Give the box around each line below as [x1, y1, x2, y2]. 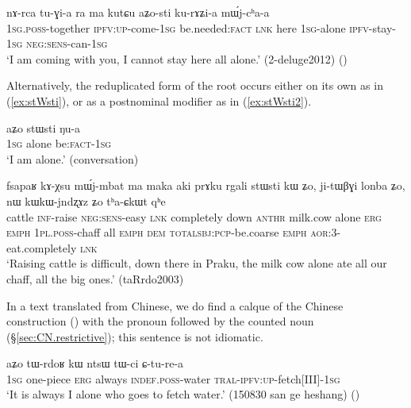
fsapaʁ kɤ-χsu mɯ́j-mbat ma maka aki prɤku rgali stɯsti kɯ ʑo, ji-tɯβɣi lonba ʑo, [6, 177, 405, 194]
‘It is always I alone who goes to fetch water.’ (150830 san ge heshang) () [6, 386, 360, 402]
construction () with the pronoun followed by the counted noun [6, 313, 314, 329]
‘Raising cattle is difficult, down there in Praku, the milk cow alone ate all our [6, 255, 387, 271]
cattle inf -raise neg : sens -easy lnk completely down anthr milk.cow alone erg [6, 208, 382, 225]
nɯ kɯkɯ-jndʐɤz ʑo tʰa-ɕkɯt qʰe [6, 192, 166, 209]
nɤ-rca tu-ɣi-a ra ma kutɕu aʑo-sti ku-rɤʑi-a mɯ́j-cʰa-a [6, 4, 270, 20]
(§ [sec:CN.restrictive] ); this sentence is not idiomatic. [6, 328, 263, 344]
